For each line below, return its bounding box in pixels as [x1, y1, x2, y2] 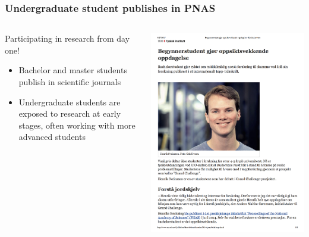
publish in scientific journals [18, 76, 121, 88]
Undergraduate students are [18, 95, 121, 108]
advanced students [18, 130, 86, 143]
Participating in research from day [5, 32, 130, 45]
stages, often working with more [18, 118, 135, 131]
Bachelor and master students [18, 64, 127, 76]
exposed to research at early [18, 107, 121, 120]
